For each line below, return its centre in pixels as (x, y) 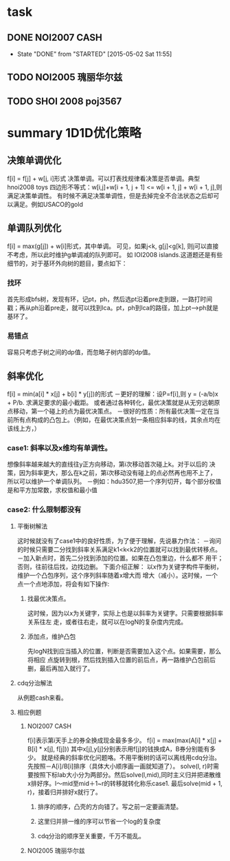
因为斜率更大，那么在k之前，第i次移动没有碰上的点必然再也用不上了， (118, 473)
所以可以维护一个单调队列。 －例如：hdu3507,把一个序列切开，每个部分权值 (114, 482)
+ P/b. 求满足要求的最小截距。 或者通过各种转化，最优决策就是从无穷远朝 (111, 403)
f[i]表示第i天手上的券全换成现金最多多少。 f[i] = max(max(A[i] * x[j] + (125, 740)
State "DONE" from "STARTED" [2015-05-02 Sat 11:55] (94, 54)
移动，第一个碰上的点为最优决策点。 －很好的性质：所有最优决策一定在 (113, 411)
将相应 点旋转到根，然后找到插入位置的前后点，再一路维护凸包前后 (122, 660)
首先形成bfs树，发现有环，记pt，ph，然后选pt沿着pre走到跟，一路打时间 (110, 299)
